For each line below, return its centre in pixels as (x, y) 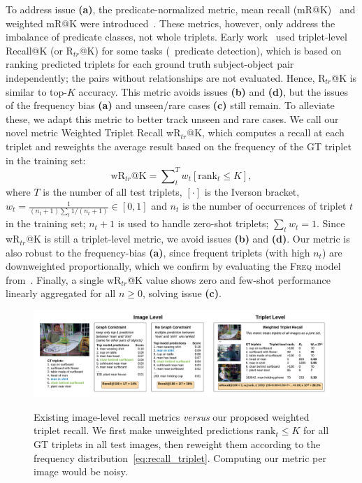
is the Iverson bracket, (252, 192)
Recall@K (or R (39, 50)
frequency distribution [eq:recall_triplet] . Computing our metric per (180, 457)
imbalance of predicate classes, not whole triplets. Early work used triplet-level (176, 37)
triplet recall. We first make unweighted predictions (144, 430)
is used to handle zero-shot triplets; (193, 223)
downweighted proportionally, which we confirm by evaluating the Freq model (173, 266)
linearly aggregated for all (61, 293)
